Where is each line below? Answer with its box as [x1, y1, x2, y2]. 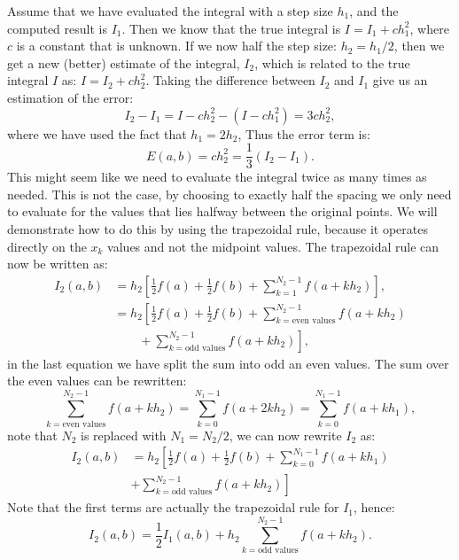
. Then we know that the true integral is [121, 19, 341, 37]
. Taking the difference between [145, 71, 315, 89]
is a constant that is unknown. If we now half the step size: [16, 36, 337, 55]
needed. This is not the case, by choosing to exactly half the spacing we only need [7, 184, 452, 203]
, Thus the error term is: [237, 124, 370, 143]
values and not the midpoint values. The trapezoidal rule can [107, 237, 440, 255]
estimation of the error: [7, 88, 134, 106]
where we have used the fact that [7, 124, 187, 143]
